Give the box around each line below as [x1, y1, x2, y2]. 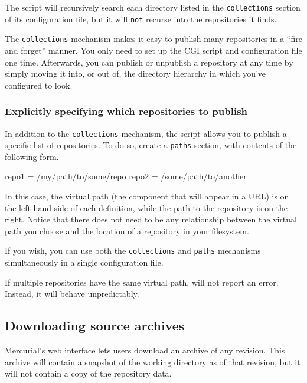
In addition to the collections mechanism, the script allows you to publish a [5, 127, 287, 139]
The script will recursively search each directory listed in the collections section [5, 1, 301, 13]
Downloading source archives [5, 316, 185, 335]
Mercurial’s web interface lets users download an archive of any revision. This [5, 344, 285, 356]
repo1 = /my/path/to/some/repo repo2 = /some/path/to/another [5, 170, 247, 182]
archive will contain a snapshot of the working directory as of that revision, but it [5, 355, 301, 368]
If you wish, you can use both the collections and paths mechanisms [5, 244, 261, 257]
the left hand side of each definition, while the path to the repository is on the [5, 201, 288, 214]
